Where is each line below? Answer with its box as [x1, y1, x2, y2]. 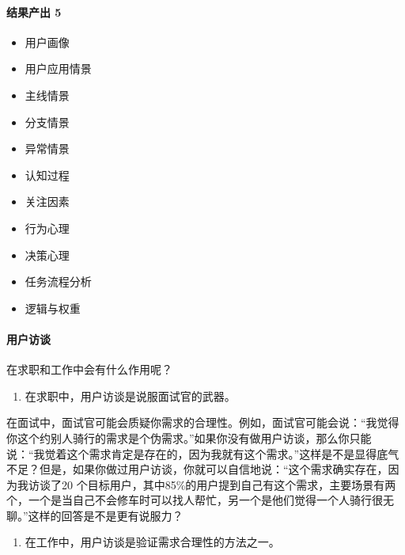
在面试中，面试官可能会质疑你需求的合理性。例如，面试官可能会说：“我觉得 [6, 414, 399, 431]
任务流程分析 [25, 273, 92, 290]
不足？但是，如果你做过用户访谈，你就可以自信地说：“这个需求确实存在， [6, 461, 388, 477]
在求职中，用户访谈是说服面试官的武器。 [25, 387, 236, 404]
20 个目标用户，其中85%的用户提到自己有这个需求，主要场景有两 [61, 476, 396, 492]
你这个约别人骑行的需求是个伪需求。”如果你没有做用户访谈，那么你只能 [6, 429, 372, 446]
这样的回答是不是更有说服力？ [28, 507, 184, 523]
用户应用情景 [25, 60, 92, 77]
